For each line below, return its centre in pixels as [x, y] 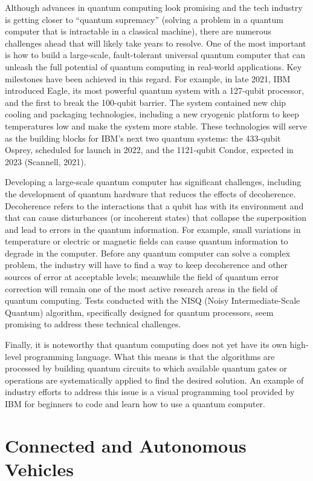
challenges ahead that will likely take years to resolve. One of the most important [156, 43]
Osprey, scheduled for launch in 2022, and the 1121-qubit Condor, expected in [149, 150]
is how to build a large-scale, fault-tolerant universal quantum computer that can [155, 55]
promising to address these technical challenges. [93, 324]
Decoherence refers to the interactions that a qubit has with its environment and [154, 205]
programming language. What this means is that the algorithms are [149, 356]
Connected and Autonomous [126, 445]
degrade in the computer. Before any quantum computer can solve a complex [148, 253]
